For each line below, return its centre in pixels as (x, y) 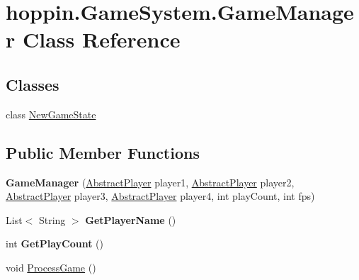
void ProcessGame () (51, 267)
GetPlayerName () (131, 219)
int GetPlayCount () (55, 243)
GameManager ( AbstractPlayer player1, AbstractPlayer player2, (150, 182)
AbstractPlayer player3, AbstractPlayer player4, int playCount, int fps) (160, 196)
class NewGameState (51, 114)
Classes (33, 84)
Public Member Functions (103, 152)
